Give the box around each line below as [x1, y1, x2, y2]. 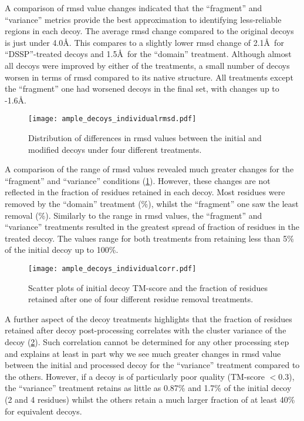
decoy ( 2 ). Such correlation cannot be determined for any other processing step [5, 335, 289, 348]
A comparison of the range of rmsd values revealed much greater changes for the [5, 163, 294, 175]
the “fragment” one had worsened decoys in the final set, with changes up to [5, 82, 279, 95]
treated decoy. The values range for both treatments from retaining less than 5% [5, 232, 294, 244]
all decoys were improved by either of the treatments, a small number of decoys [5, 59, 290, 71]
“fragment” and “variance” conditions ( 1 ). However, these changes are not [5, 174, 271, 186]
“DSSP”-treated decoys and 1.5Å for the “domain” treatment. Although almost [5, 48, 292, 60]
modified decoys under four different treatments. [28, 143, 202, 155]
